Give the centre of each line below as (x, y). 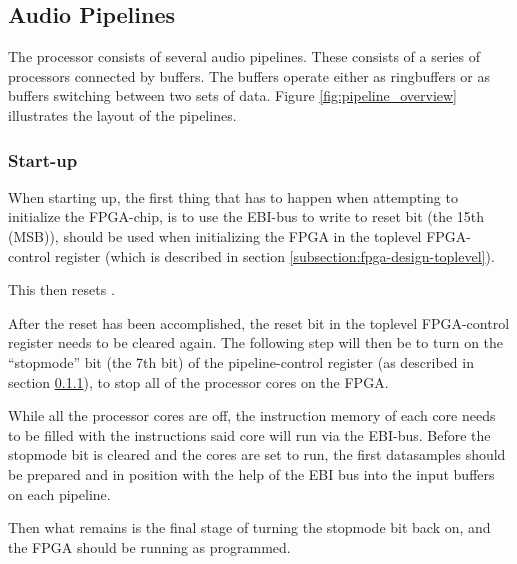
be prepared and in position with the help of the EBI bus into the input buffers (251, 473)
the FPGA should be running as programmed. (149, 546)
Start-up (43, 159)
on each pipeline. (59, 493)
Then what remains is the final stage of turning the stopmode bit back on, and (249, 527)
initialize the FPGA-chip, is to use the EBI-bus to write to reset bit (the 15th (246, 216)
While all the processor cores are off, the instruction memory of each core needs (252, 415)
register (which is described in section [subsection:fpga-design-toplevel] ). (275, 255)
